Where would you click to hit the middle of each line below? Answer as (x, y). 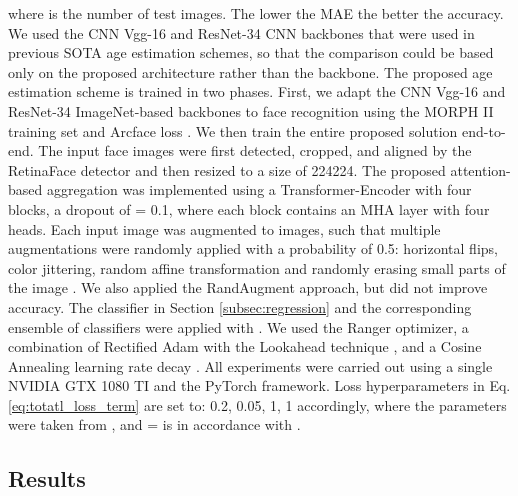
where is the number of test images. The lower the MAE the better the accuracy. (256, 13)
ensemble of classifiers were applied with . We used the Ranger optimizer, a (238, 326)
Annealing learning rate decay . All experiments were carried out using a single (250, 365)
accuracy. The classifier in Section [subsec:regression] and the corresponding (240, 306)
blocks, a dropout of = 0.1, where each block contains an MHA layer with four (249, 208)
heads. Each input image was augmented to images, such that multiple (224, 228)
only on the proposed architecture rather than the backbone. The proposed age (250, 71)
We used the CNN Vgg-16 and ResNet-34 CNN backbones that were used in (241, 32)
